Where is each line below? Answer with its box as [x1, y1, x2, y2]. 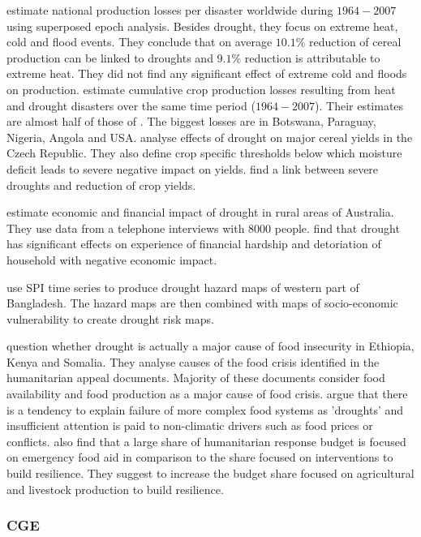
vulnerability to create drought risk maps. [6, 310, 214, 327]
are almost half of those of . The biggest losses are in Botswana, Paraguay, [6, 113, 376, 130]
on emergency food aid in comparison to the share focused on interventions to [6, 449, 393, 466]
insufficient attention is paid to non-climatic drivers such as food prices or [6, 417, 373, 434]
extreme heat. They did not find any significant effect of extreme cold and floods [6, 65, 407, 82]
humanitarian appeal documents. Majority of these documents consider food [6, 369, 385, 386]
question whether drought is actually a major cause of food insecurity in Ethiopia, [6, 337, 415, 354]
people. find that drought [274, 219, 400, 236]
